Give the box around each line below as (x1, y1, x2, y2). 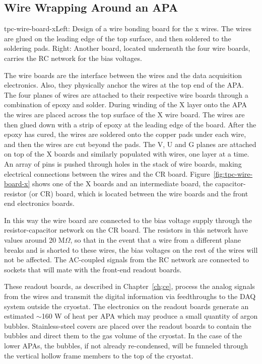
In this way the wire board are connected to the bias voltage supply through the (4, 214, 252, 225)
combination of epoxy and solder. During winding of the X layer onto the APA (4, 99, 247, 110)
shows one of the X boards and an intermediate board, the (32, 178, 213, 189)
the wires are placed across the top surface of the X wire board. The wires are (4, 109, 245, 119)
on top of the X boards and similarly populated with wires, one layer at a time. (4, 149, 249, 159)
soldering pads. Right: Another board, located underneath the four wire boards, (4, 43, 250, 53)
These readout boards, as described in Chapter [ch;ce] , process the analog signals (4, 281, 255, 292)
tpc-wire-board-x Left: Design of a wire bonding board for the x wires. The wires (4, 23, 251, 34)
